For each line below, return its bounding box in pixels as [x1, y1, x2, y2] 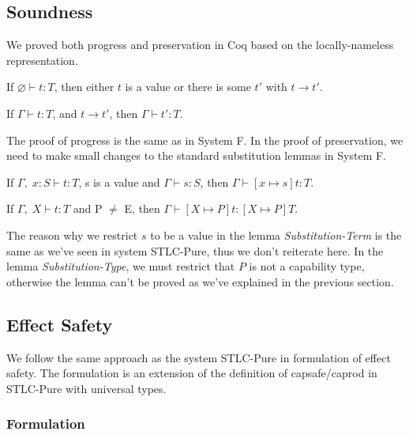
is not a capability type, [249, 258, 365, 274]
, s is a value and [78, 173, 160, 190]
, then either [54, 78, 114, 95]
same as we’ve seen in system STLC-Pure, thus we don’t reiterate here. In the [6, 242, 384, 259]
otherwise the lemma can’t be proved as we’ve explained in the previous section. [6, 273, 394, 289]
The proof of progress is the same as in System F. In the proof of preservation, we [6, 131, 403, 148]
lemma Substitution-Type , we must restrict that [6, 258, 235, 274]
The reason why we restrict [6, 226, 138, 243]
